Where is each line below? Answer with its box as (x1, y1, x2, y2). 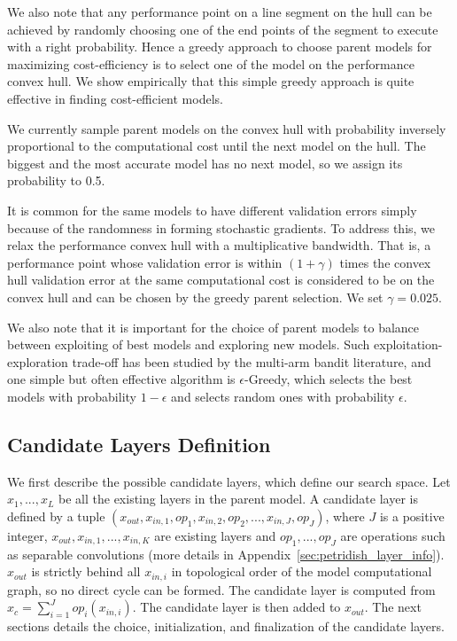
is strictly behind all (31, 562, 141, 581)
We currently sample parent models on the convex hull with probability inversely (7, 119, 446, 137)
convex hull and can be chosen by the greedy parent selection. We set (7, 287, 383, 306)
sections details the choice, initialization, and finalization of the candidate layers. (7, 617, 445, 636)
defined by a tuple (7, 506, 105, 525)
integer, (7, 526, 48, 544)
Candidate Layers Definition (7, 430, 271, 457)
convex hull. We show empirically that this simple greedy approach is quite (7, 72, 414, 90)
